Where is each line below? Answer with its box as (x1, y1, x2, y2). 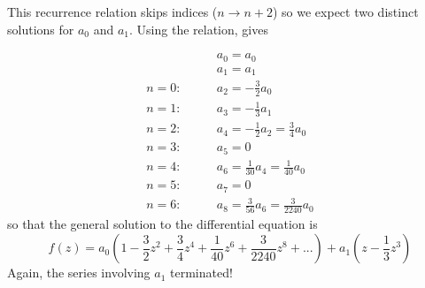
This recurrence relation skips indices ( (7, 3, 218, 20)
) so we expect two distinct (272, 3, 419, 20)
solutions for (7, 19, 74, 38)
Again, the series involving (7, 263, 151, 282)
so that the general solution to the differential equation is (7, 215, 318, 233)
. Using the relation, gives (129, 19, 268, 38)
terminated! (170, 263, 233, 282)
